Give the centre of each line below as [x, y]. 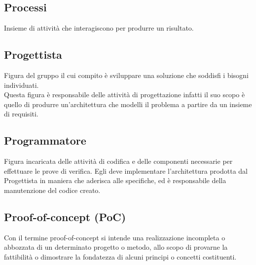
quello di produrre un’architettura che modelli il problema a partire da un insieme [128, 104]
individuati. [21, 85]
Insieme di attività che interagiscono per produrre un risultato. [99, 28]
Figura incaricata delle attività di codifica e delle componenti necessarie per [118, 161]
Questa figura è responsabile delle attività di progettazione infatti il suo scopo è [125, 95]
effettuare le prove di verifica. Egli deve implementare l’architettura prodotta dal [126, 170]
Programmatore [45, 140]
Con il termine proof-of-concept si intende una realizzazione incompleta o [115, 237]
